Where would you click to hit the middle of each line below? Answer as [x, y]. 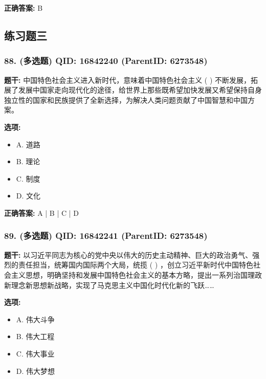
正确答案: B [24, 8]
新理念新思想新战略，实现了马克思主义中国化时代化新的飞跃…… [109, 285]
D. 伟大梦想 [36, 371]
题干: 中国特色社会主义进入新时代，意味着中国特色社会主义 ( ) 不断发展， [128, 80]
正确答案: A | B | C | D [41, 213]
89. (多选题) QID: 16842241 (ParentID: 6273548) [106, 236]
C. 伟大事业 [35, 353]
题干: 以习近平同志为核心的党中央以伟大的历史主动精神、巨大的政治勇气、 [128, 254]
